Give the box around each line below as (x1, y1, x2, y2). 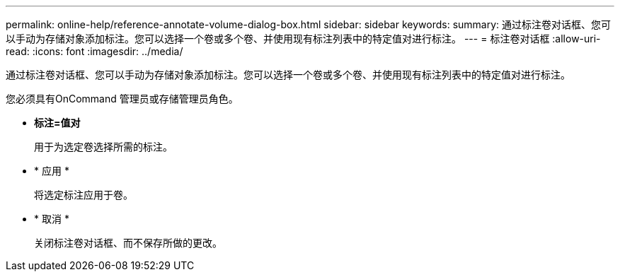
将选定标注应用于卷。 (34, 189, 133, 201)
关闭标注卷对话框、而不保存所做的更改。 (34, 237, 222, 249)
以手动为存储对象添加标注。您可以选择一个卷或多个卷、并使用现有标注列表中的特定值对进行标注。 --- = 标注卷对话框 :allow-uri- (6, 33, 601, 45)
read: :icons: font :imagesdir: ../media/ (6, 45, 183, 57)
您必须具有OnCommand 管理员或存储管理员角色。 (6, 93, 239, 105)
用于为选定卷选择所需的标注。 (34, 141, 173, 153)
